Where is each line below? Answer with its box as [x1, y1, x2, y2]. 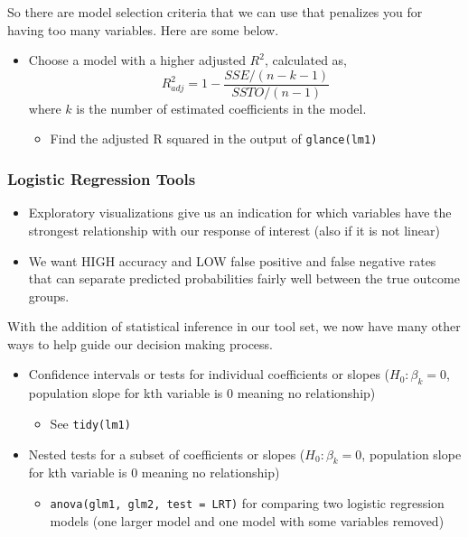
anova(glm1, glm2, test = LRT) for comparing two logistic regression [50, 493, 445, 512]
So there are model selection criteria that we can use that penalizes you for [7, 3, 423, 21]
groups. [28, 286, 70, 305]
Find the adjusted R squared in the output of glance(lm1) [50, 129, 378, 148]
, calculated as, [264, 51, 348, 69]
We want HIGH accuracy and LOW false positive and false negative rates [28, 251, 436, 270]
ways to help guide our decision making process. [7, 334, 273, 353]
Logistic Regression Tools [7, 168, 196, 190]
